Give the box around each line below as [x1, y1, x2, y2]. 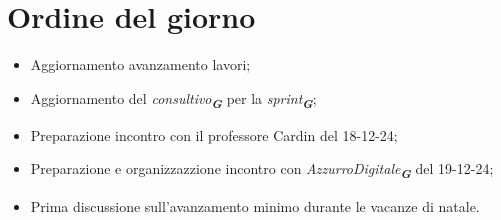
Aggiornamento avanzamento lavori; [30, 54, 251, 75]
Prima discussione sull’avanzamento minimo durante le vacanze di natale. [30, 195, 480, 216]
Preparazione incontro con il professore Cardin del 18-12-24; [30, 124, 398, 145]
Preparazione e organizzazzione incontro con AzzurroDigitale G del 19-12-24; [30, 158, 494, 183]
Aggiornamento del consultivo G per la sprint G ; [30, 87, 317, 112]
